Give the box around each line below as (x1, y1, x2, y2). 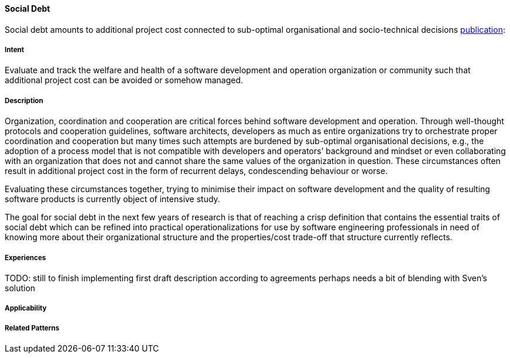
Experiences (5, 253, 46, 262)
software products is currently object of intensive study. (5, 194, 220, 204)
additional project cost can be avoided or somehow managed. (5, 75, 243, 86)
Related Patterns (5, 323, 60, 332)
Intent (5, 46, 25, 54)
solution (5, 282, 36, 293)
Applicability (5, 304, 47, 313)
